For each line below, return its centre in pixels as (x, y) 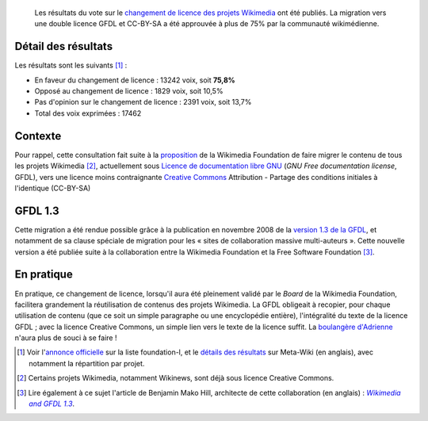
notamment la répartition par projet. (87, 363)
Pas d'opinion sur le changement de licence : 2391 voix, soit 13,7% (143, 102)
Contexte (38, 136)
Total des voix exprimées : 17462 (88, 113)
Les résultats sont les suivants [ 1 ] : (71, 65)
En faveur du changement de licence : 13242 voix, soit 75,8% (135, 80)
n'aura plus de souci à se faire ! (66, 338)
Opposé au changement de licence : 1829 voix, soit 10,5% (129, 91)
